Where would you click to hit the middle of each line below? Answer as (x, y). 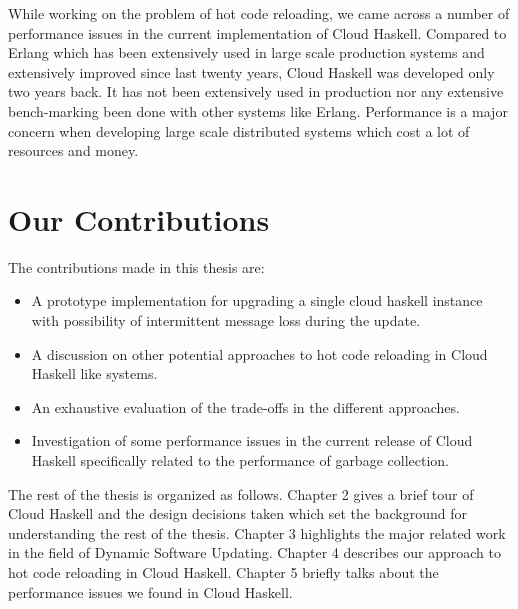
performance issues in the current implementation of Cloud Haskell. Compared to (257, 32)
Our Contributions (139, 218)
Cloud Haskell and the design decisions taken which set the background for (237, 513)
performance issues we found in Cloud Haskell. (150, 591)
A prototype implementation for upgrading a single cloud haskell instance (257, 300)
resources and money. (73, 150)
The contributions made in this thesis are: (136, 266)
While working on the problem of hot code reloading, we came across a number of (259, 13)
